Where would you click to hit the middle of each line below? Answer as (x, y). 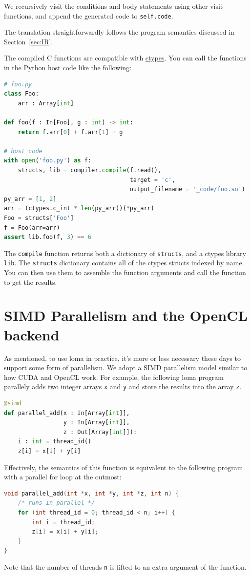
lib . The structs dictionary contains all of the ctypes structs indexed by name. (124, 263)
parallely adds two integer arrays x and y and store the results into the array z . (123, 387)
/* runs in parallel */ (56, 503)
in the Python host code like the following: (68, 68)
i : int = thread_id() (55, 442)
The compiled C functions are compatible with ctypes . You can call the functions (125, 58)
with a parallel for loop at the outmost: (63, 477)
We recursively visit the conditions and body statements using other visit (114, 6)
